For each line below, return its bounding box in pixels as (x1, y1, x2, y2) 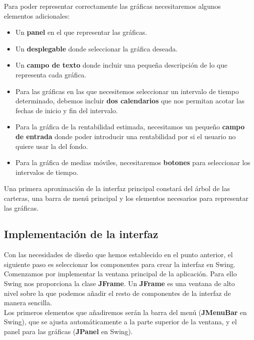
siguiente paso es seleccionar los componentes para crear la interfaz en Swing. (4, 259, 236, 269)
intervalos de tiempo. (15, 167, 78, 177)
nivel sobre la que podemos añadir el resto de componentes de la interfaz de (4, 288, 231, 298)
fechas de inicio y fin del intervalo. (15, 105, 118, 115)
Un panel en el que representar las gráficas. (15, 27, 147, 37)
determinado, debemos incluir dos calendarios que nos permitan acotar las (15, 96, 245, 106)
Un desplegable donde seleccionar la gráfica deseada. (15, 43, 178, 53)
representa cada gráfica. (15, 69, 87, 79)
